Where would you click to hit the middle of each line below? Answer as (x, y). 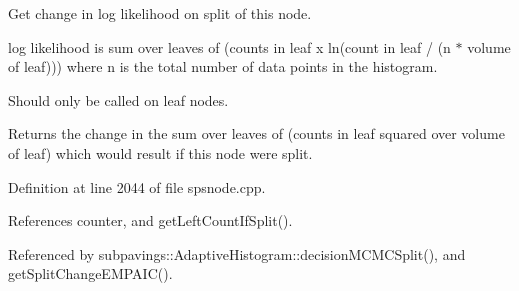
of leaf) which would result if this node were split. (160, 152)
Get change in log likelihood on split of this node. (160, 13)
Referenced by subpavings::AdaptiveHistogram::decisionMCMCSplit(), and (237, 253)
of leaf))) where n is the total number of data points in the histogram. (223, 66)
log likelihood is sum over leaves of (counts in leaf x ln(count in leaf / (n (229, 46)
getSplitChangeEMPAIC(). (90, 273)
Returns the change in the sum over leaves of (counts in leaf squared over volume (256, 133)
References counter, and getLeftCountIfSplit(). (150, 220)
